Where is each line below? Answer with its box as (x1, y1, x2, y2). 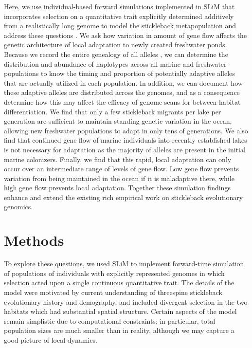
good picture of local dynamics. (4, 334, 97, 345)
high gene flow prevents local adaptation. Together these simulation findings (4, 183, 231, 193)
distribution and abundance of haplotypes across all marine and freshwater (4, 58, 227, 69)
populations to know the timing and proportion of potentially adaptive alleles (4, 68, 235, 78)
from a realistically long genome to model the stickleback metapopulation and (4, 20, 236, 31)
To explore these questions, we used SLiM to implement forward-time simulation (4, 258, 244, 269)
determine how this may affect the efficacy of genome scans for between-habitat (4, 96, 241, 107)
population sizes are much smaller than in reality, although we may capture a (4, 325, 234, 335)
